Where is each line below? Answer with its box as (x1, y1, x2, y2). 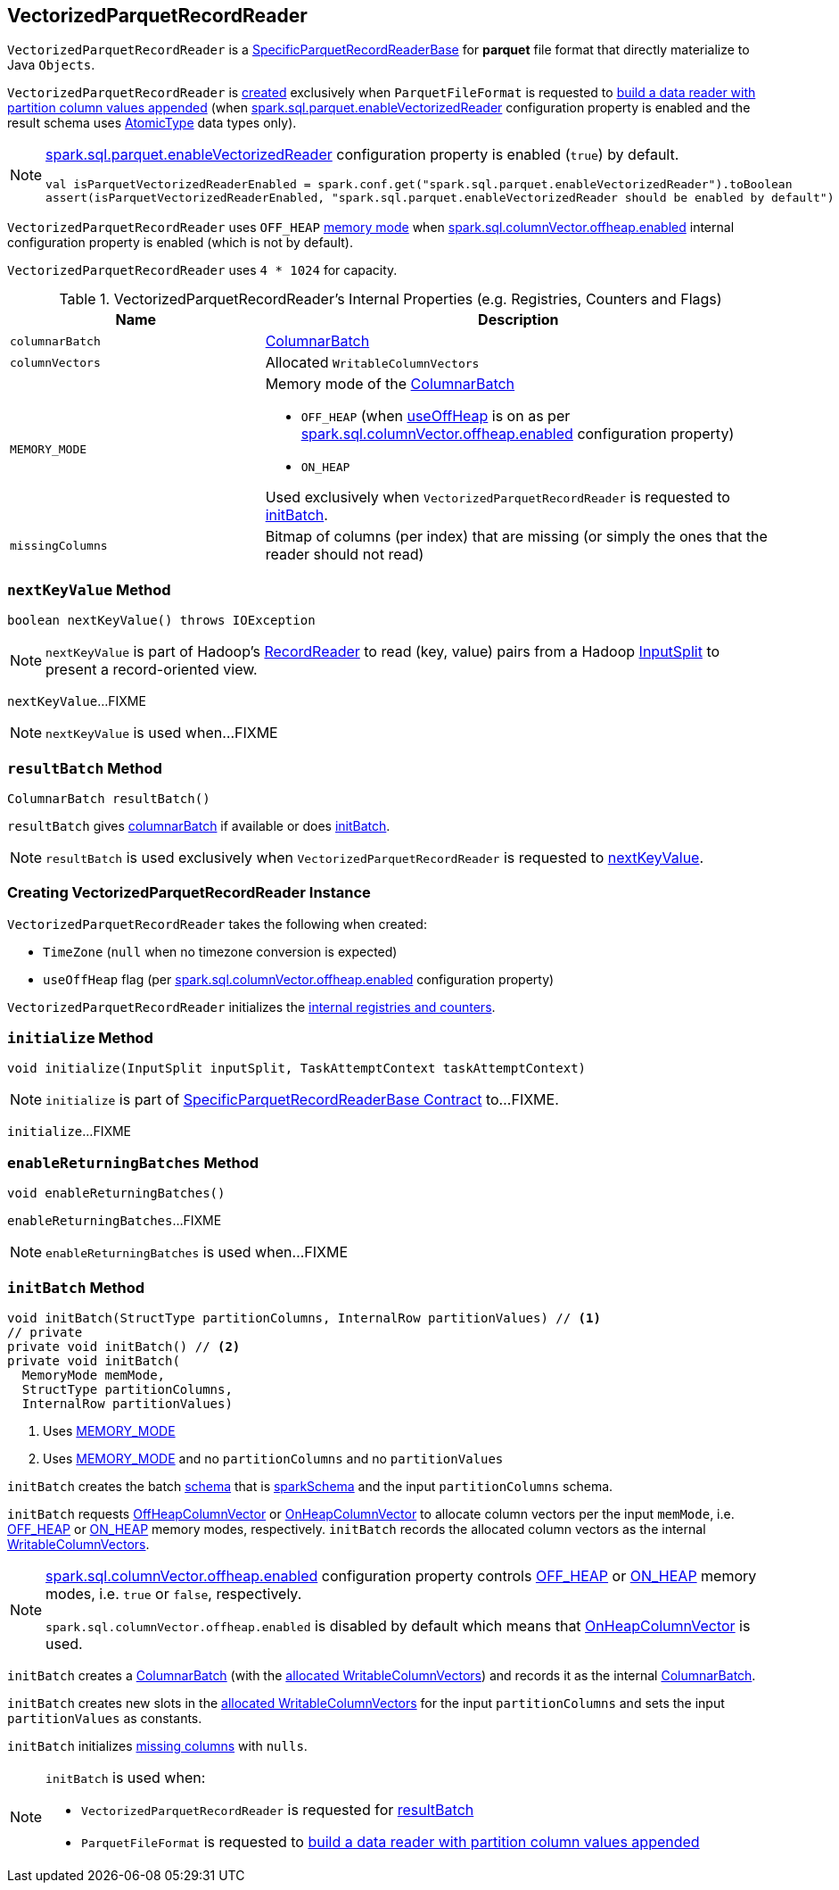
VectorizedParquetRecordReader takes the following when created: (7, 916, 427, 932)
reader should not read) (265, 545, 424, 564)
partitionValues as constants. (7, 1710, 202, 1726)
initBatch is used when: (45, 1768, 206, 1786)
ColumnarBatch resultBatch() (7, 791, 210, 806)
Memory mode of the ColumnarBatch (265, 375, 515, 394)
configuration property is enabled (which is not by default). (7, 235, 353, 251)
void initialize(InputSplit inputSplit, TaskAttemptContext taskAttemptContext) (7, 1061, 587, 1076)
